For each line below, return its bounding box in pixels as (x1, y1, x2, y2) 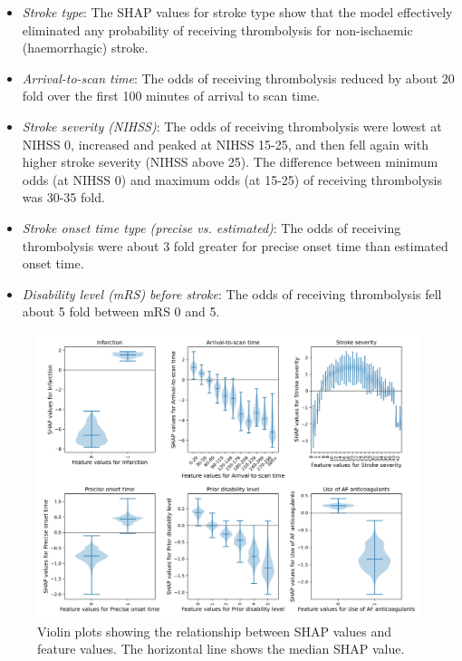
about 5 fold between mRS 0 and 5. (22, 302, 220, 321)
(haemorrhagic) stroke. (22, 38, 149, 57)
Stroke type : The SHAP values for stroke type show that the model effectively (22, 3, 453, 21)
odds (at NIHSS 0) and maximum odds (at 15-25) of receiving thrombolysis (22, 170, 442, 189)
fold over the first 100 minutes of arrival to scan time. (22, 86, 320, 105)
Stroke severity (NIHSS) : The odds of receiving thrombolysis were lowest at (22, 116, 442, 135)
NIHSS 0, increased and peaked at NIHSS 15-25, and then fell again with (22, 134, 428, 153)
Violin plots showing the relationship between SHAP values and (37, 621, 392, 640)
